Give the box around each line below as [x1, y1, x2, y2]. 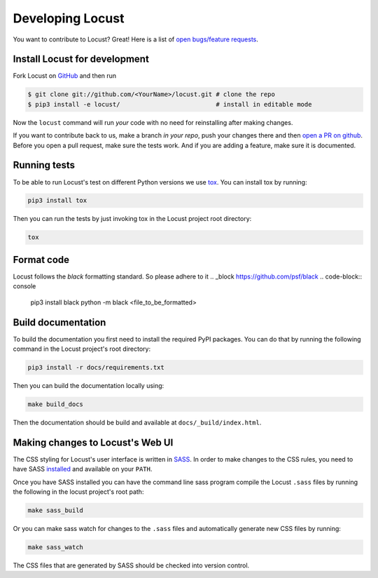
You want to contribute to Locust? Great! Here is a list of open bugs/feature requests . [13, 35, 259, 43]
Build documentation [13, 316, 106, 328]
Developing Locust [13, 11, 125, 26]
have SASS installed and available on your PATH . [13, 465, 153, 473]
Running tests [13, 159, 76, 171]
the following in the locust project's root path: [13, 488, 144, 496]
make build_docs [27, 400, 84, 408]
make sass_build [27, 506, 84, 515]
